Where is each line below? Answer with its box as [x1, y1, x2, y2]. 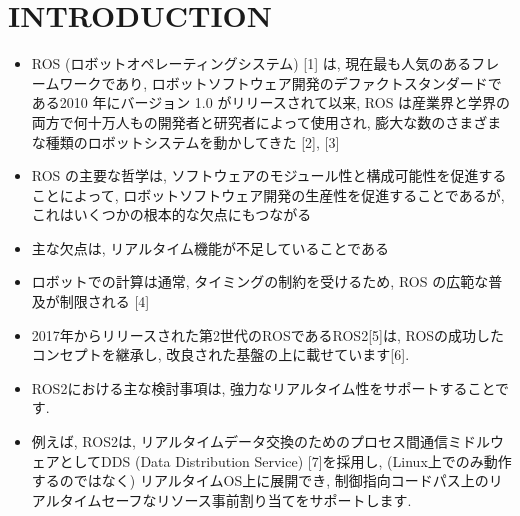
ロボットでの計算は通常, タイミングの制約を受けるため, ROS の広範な [31, 271, 489, 292]
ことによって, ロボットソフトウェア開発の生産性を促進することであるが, [31, 184, 505, 205]
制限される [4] [59, 291, 150, 312]
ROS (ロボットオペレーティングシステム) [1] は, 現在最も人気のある [31, 53, 472, 74]
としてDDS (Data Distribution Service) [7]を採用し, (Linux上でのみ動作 [59, 450, 512, 471]
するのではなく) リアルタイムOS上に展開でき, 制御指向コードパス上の [31, 470, 489, 491]
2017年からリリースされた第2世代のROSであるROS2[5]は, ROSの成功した [31, 324, 505, 345]
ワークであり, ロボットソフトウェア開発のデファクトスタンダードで [59, 72, 502, 93]
